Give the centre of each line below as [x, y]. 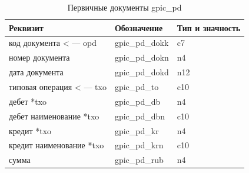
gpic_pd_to [137, 86]
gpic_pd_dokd [142, 72]
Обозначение [139, 27]
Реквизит [26, 27]
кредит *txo [30, 130]
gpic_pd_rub [139, 160]
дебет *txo [28, 101]
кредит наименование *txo [57, 145]
